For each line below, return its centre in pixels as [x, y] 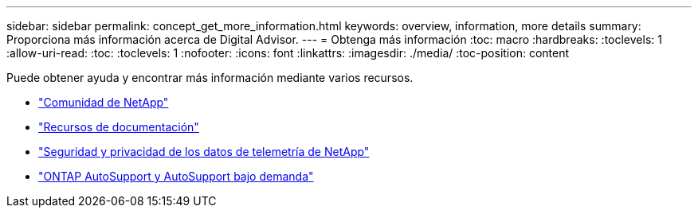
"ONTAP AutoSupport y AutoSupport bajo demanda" [176, 176]
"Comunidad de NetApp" [104, 102]
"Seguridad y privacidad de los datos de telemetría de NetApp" [204, 152]
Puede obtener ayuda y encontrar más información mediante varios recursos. [210, 78]
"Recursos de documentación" [119, 127]
